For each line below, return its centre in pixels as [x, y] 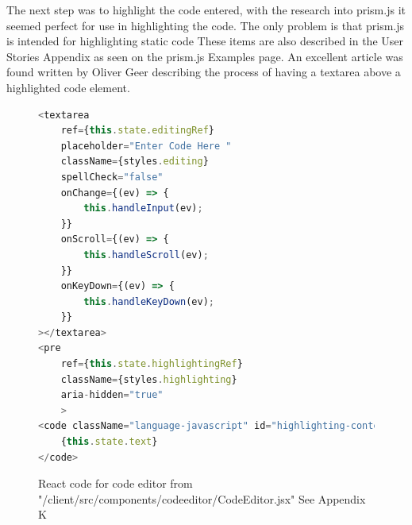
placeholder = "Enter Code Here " [146, 146]
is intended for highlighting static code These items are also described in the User [205, 41]
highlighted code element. [68, 87]
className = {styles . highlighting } [149, 379]
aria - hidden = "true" [112, 395]
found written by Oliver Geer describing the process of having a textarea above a [204, 72]
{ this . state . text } [109, 442]
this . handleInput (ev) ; [143, 208]
